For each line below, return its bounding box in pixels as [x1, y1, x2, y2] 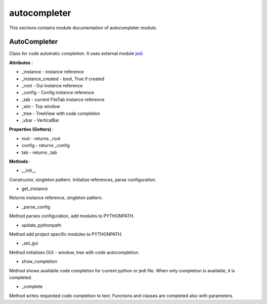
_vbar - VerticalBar [21, 117, 59, 123]
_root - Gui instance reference [21, 83, 83, 89]
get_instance [21, 186, 48, 192]
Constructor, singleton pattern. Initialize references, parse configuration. [9, 176, 157, 183]
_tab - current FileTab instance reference [21, 97, 105, 102]
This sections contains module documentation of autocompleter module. [9, 25, 157, 31]
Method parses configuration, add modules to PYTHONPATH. [9, 213, 134, 219]
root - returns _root [21, 135, 61, 141]
